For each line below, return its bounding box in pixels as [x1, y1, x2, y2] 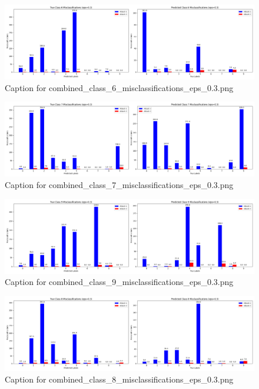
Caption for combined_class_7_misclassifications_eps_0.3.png [5, 179, 234, 190]
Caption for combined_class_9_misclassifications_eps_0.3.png [5, 276, 234, 288]
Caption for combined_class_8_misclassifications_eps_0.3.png [5, 373, 234, 385]
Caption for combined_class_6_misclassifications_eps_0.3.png [5, 81, 234, 93]
